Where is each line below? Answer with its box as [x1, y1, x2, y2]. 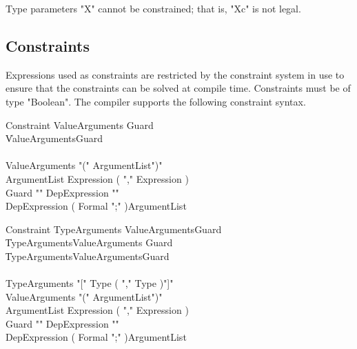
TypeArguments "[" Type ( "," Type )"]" [6, 276, 174, 290]
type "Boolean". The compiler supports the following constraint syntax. [6, 94, 306, 108]
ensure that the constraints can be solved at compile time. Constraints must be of [6, 81, 351, 95]
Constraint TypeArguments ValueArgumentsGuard [6, 221, 222, 236]
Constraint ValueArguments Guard [6, 117, 154, 132]
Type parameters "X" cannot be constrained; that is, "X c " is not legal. [6, 1, 301, 15]
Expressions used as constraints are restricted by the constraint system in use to [6, 67, 345, 81]
